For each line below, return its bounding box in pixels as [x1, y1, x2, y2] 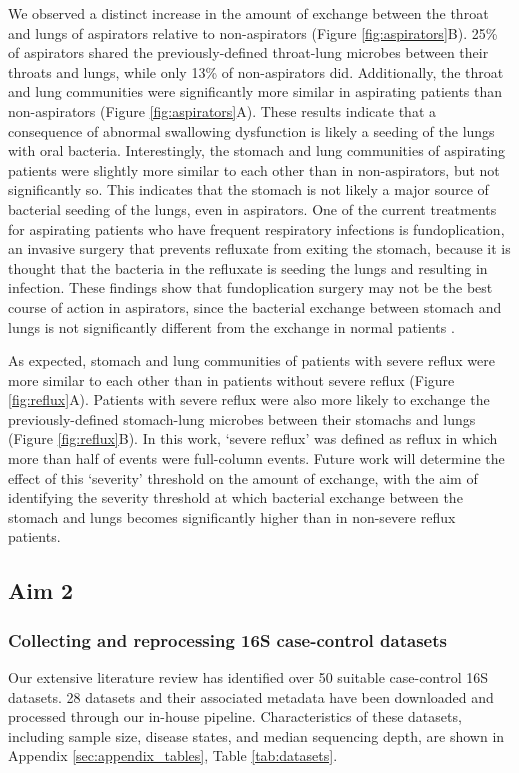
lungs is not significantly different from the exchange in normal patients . [8, 316, 455, 337]
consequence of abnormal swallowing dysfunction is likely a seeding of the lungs [8, 120, 495, 141]
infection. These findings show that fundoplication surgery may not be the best [8, 277, 493, 298]
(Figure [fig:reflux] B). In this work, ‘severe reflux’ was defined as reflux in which [8, 428, 498, 449]
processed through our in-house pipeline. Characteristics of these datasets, [8, 706, 462, 727]
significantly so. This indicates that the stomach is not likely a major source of [8, 179, 489, 200]
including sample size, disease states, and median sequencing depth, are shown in [8, 725, 505, 746]
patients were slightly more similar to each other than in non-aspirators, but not [8, 159, 500, 180]
